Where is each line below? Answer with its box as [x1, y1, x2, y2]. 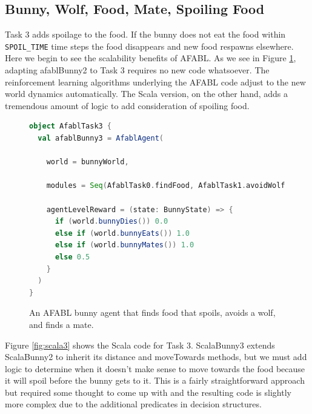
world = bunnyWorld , [46, 158, 129, 167]
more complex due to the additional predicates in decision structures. [5, 398, 262, 410]
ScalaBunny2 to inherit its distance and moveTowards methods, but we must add [5, 350, 307, 363]
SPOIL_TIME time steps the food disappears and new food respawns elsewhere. [5, 39, 294, 52]
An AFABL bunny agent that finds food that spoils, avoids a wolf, [29, 306, 276, 319]
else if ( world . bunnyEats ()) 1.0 [55, 229, 190, 238]
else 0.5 [55, 252, 90, 261]
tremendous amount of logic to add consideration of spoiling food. [5, 99, 250, 112]
